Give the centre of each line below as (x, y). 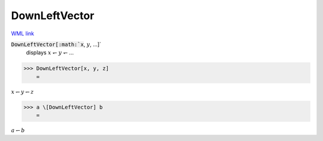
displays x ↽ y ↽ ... (50, 53)
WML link (23, 33)
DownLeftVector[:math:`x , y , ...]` (56, 44)
